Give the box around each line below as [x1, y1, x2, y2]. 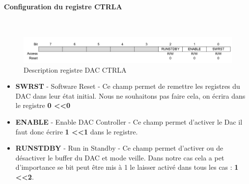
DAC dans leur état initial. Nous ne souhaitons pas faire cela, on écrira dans [15, 90, 246, 101]
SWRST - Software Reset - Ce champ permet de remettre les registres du [15, 81, 240, 91]
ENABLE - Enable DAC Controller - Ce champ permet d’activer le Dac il [15, 116, 243, 127]
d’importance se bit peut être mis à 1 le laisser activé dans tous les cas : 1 [15, 162, 239, 172]
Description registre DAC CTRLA [24, 64, 127, 75]
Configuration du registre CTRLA [4, 1, 122, 11]
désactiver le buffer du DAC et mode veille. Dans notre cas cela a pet [15, 152, 224, 162]
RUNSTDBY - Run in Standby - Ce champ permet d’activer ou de [15, 143, 223, 153]
